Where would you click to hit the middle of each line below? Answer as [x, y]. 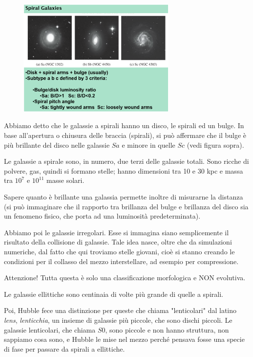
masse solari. [65, 180]
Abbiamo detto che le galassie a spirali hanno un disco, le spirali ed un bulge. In [124, 125]
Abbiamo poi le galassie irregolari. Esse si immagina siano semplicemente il [116, 232]
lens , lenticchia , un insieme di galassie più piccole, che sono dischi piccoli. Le [118, 320]
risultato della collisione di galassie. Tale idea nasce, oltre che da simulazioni [118, 242]
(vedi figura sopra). [215, 145]
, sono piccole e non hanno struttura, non [167, 329]
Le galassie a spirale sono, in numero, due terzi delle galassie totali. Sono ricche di [126, 161]
